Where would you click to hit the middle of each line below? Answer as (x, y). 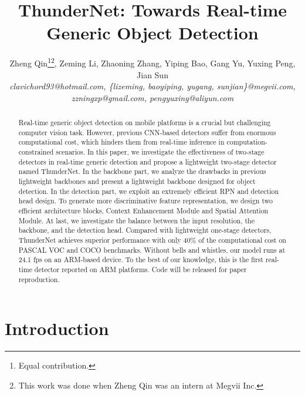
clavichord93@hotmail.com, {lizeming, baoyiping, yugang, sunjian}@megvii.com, (152, 86)
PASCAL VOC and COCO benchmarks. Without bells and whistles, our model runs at (152, 250)
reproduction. (39, 279)
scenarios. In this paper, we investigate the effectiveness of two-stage (160, 152)
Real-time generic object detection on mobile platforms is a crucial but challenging (145, 123)
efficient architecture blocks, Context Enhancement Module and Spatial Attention (143, 211)
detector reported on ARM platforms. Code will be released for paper (140, 269)
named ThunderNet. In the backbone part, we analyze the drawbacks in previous (142, 171)
